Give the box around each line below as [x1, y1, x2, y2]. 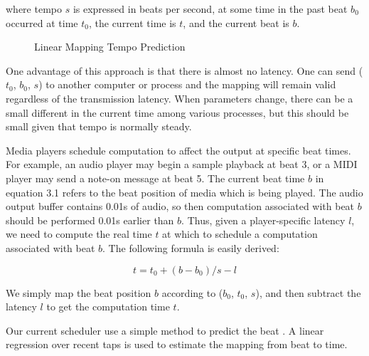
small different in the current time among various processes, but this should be [6, 105, 349, 120]
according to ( [161, 285, 223, 300]
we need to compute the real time [6, 226, 152, 241]
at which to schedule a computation [162, 226, 318, 241]
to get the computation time [46, 299, 170, 314]
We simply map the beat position [6, 285, 151, 300]
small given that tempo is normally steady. [6, 119, 192, 134]
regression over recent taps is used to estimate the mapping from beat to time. [6, 337, 348, 352]
